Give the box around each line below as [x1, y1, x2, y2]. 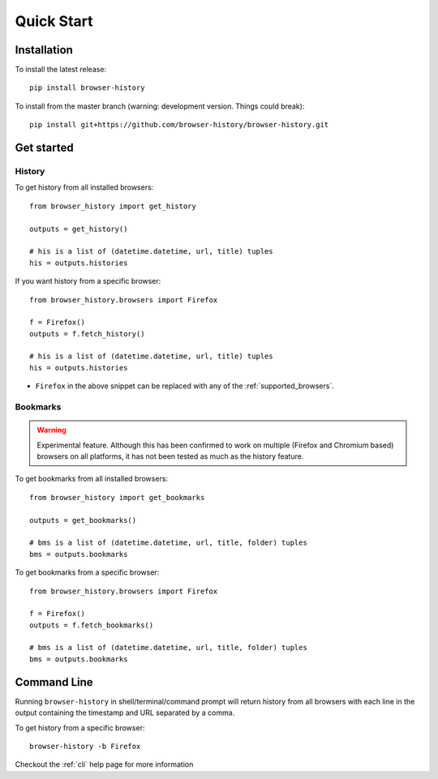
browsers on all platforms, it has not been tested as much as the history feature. [36, 451, 304, 461]
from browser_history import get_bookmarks [29, 493, 205, 502]
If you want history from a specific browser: [15, 276, 161, 286]
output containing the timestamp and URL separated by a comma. [15, 708, 235, 717]
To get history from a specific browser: [15, 722, 145, 733]
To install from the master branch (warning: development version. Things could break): [15, 101, 305, 111]
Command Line [15, 675, 93, 689]
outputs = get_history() [29, 224, 128, 233]
